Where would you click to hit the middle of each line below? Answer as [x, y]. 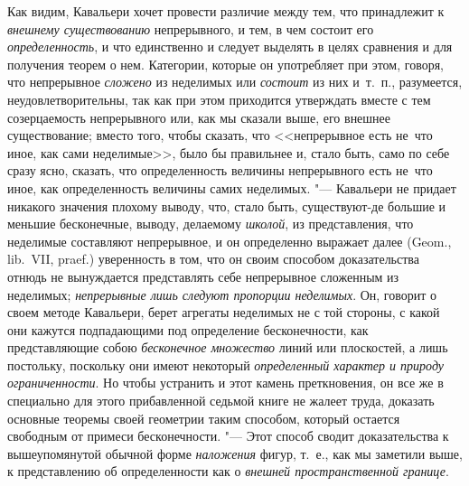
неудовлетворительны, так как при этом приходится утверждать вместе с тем [219, 99]
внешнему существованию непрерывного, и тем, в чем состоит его [191, 28]
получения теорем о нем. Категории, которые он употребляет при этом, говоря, [226, 64]
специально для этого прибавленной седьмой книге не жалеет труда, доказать [221, 401]
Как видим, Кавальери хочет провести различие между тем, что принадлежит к [226, 11]
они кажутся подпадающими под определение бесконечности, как [188, 329]
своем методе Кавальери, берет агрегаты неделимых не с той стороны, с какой [224, 312]
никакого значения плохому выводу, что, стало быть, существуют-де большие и [227, 206]
